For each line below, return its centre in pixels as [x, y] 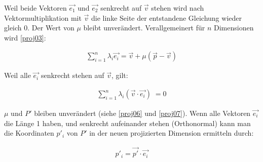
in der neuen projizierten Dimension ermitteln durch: [172, 133]
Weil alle [17, 75]
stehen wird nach [178, 8]
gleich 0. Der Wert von [39, 28]
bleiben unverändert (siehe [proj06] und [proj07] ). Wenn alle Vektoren [142, 113]
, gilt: [120, 75]
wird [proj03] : [25, 37]
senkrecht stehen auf [72, 75]
